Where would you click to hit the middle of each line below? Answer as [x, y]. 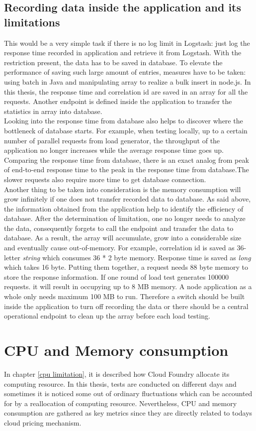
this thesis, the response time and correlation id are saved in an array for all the [126, 91]
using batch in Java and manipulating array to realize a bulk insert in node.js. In [128, 81]
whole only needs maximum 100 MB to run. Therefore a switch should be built [125, 296]
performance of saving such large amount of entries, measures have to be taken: [125, 72]
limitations [32, 22]
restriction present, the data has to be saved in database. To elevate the [113, 62]
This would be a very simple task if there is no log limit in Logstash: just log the [127, 43]
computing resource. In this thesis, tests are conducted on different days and [120, 383]
